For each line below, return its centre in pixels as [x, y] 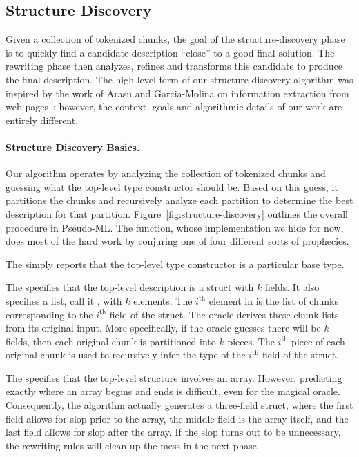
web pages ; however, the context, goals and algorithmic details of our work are [174, 106]
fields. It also [292, 287]
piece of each [318, 341]
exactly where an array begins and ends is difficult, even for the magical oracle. [173, 391]
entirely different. [42, 120]
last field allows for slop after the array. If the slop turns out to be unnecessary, [173, 432]
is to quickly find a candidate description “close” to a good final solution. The [170, 52]
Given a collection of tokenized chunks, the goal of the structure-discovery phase [175, 39]
